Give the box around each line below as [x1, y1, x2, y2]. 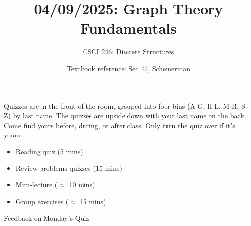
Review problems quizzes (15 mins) [15, 163, 122, 173]
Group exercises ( [15, 196, 69, 206]
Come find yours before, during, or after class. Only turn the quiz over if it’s [4, 120, 235, 130]
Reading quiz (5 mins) [15, 146, 83, 156]
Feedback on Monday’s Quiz [4, 213, 89, 223]
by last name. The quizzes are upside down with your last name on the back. [13, 110, 246, 121]
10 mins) [69, 180, 95, 190]
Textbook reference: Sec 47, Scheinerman [66, 63, 191, 73]
